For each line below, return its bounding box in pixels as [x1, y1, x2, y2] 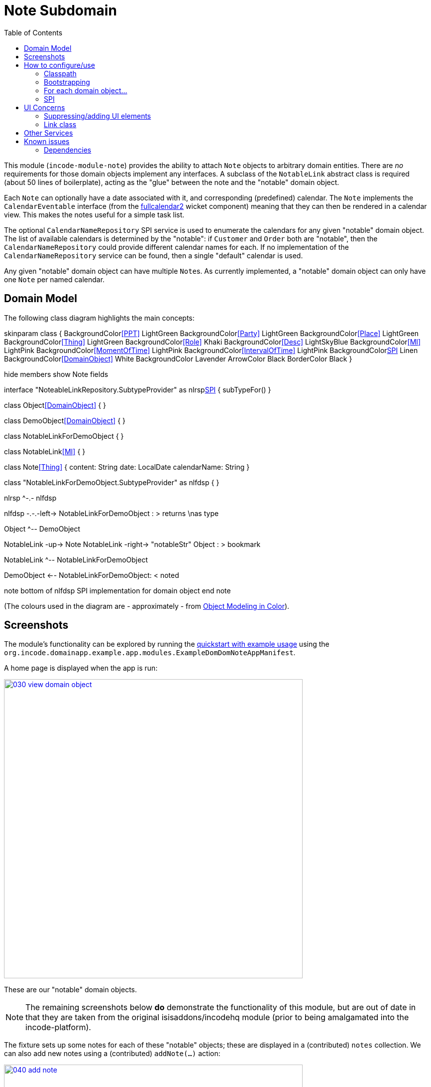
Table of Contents [4, 28, 63, 37]
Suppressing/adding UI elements [44, 111, 151, 120]
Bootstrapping [44, 77, 90, 86]
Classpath [44, 69, 77, 78]
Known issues [24, 137, 70, 146]
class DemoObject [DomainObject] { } [4, 416, 126, 425]
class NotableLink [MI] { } [4, 447, 86, 456]
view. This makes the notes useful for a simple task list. [4, 210, 185, 219]
